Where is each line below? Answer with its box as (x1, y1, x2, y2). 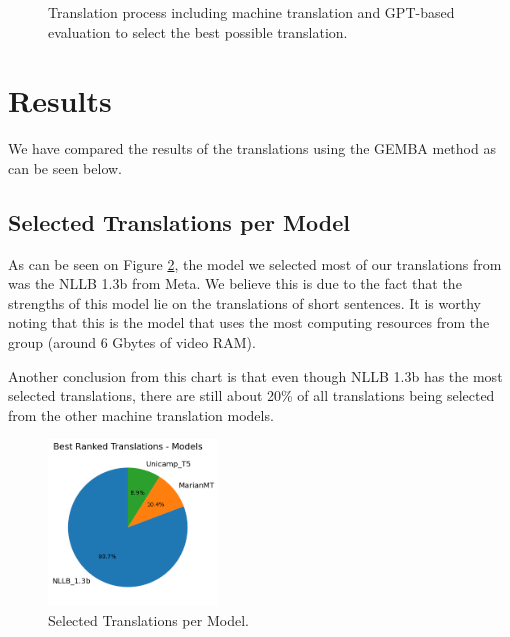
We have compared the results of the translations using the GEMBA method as (8, 138, 496, 159)
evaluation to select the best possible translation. (48, 21, 348, 42)
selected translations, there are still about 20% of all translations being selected (8, 385, 495, 406)
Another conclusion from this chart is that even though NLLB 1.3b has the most (8, 365, 503, 386)
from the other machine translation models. (8, 404, 274, 425)
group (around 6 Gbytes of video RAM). (8, 332, 256, 353)
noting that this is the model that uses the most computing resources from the (8, 312, 490, 333)
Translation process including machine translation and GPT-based (48, 2, 455, 22)
